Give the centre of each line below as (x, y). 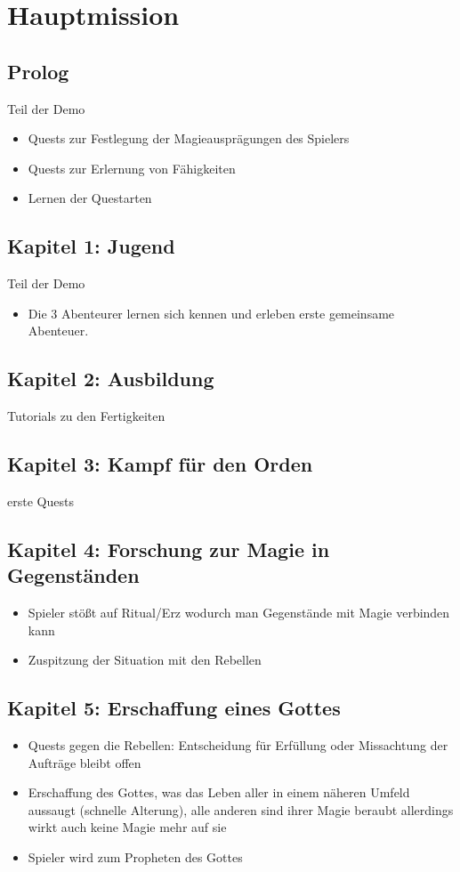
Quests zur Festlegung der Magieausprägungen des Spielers (189, 138)
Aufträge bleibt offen (85, 762)
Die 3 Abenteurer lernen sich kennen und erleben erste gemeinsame (211, 313)
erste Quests (40, 501)
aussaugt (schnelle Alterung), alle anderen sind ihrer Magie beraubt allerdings (241, 809)
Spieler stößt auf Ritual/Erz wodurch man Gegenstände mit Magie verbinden (239, 613)
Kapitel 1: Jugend (91, 246)
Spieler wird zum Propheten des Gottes (135, 857)
